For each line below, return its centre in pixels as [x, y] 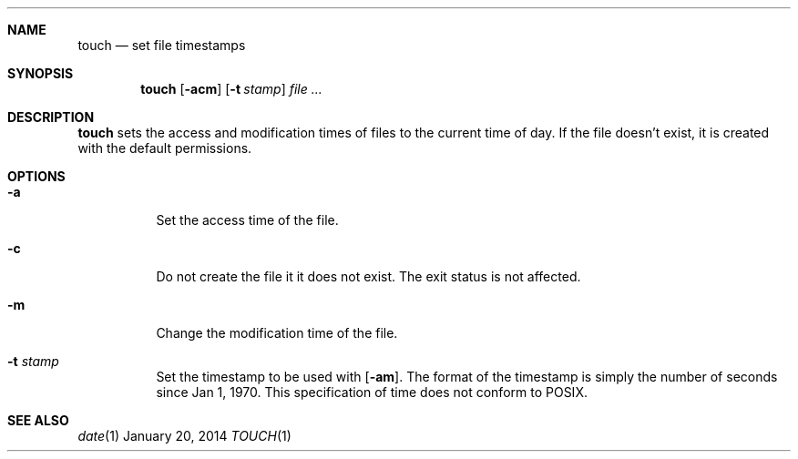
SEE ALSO [38, 420]
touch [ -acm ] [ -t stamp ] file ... [231, 89]
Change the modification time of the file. [277, 333]
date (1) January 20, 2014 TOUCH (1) [184, 436]
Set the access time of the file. [247, 220]
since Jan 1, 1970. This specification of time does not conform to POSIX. [372, 392]
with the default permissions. [165, 148]
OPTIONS [36, 176]
